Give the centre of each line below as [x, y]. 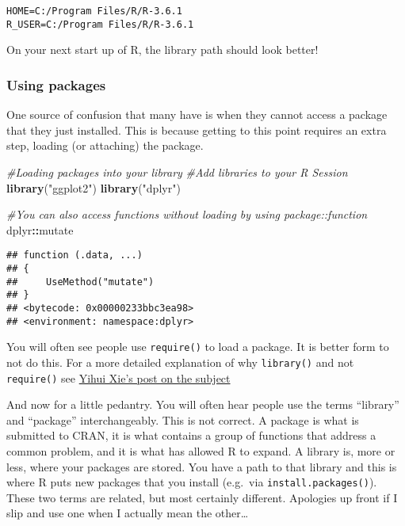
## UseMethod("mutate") [80, 282]
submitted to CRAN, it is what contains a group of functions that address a [191, 435]
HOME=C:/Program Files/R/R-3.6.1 [94, 11]
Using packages [56, 84]
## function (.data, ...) [75, 255]
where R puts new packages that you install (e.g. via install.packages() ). [192, 482]
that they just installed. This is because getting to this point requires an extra [197, 130]
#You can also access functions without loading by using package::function [187, 214]
